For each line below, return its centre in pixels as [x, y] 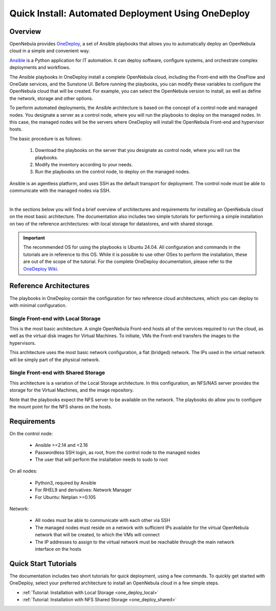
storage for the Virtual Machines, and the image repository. [72, 390]
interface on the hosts [58, 549]
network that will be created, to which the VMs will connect [97, 535]
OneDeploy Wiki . [41, 269]
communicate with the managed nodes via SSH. [60, 191]
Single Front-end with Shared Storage [57, 373]
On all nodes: [24, 471]
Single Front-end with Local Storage [55, 318]
